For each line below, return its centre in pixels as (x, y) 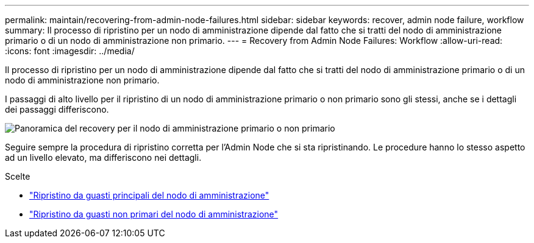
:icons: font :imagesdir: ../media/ (70, 51)
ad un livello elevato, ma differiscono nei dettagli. (103, 157)
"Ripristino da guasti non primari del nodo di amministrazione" (154, 214)
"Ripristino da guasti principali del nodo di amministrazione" (149, 195)
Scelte (18, 176)
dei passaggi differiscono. (57, 109)
